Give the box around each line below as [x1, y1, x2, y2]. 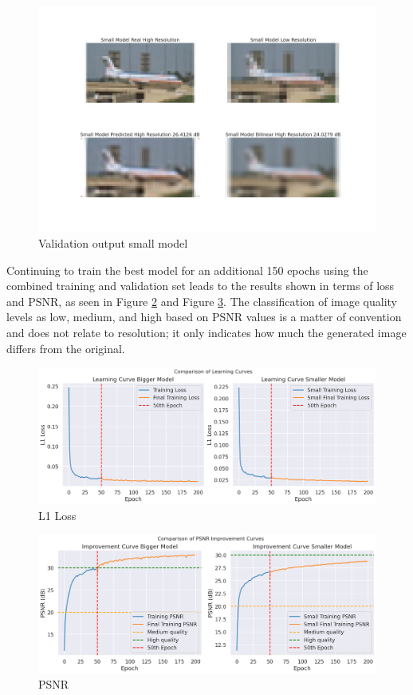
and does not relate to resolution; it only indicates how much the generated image [6, 324, 407, 340]
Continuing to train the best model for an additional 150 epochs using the [6, 261, 368, 278]
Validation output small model [38, 234, 188, 251]
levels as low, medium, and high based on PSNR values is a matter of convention [6, 308, 402, 325]
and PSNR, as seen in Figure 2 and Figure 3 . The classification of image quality [6, 292, 398, 309]
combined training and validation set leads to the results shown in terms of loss [6, 277, 395, 294]
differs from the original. [6, 340, 125, 356]
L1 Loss [38, 506, 77, 523]
